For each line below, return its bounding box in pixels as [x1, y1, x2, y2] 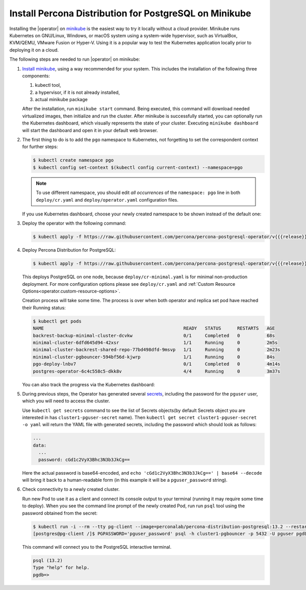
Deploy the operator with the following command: [22, 220, 126, 227]
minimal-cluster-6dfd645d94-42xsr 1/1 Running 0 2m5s [33, 339, 278, 346]
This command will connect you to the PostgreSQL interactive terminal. [22, 544, 172, 550]
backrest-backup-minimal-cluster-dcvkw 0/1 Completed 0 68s [33, 332, 275, 338]
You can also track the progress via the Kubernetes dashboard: [22, 381, 155, 387]
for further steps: [22, 143, 58, 150]
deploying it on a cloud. [9, 46, 59, 53]
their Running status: [22, 304, 66, 311]
